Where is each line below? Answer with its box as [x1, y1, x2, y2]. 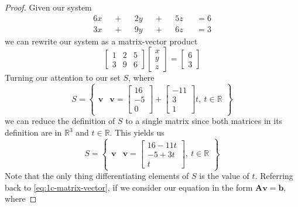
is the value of [199, 170, 249, 182]
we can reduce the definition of [5, 115, 115, 127]
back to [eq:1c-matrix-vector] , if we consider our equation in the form [5, 181, 253, 193]
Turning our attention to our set [5, 71, 121, 84]
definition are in [5, 126, 62, 139]
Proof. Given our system [5, 1, 92, 13]
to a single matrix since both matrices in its [125, 115, 283, 127]
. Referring [255, 170, 293, 182]
